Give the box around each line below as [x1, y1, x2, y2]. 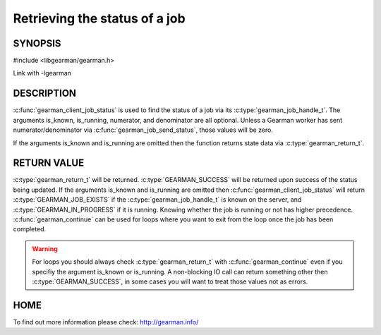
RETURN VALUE [13, 157, 85, 169]
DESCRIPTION [13, 87, 77, 99]
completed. [13, 225, 46, 233]
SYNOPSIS [13, 37, 61, 49]
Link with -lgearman [13, 69, 72, 78]
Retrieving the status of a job [13, 11, 186, 26]
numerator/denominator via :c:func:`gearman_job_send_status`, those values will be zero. [13, 126, 273, 134]
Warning [32, 244, 58, 253]
